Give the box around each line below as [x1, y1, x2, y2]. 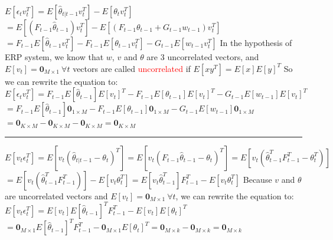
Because [243, 173, 272, 185]
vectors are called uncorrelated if [73, 62, 191, 74]
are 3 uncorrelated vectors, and [146, 51, 259, 63]
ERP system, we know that [5, 51, 104, 63]
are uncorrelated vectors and [5, 189, 108, 202]
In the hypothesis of [220, 37, 292, 48]
